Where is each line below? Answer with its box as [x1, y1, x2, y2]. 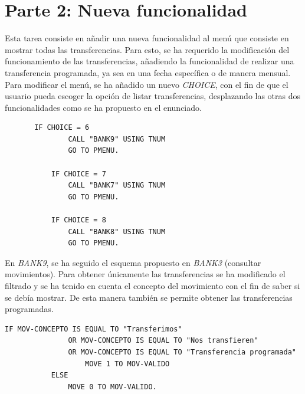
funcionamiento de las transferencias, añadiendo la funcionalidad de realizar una [5, 55, 294, 67]
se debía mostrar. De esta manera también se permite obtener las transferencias [5, 291, 293, 303]
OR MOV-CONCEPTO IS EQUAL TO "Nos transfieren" [68, 336, 258, 345]
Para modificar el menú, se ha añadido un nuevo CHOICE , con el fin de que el [5, 78, 288, 90]
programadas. [5, 303, 54, 315]
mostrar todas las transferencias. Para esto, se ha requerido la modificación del [5, 43, 290, 55]
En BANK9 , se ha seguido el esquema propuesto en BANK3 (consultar [5, 256, 261, 268]
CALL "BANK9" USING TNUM [68, 134, 166, 143]
